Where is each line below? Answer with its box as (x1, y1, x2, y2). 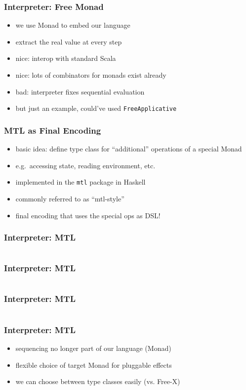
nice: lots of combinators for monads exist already (15, 70, 166, 80)
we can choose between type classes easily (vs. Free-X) (15, 376, 180, 387)
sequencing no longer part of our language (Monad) (15, 342, 171, 353)
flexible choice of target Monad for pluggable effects (15, 359, 172, 370)
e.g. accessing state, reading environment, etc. (15, 160, 156, 170)
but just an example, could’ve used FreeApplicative (15, 103, 177, 113)
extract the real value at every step (15, 36, 122, 47)
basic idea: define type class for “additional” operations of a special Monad (15, 144, 242, 154)
